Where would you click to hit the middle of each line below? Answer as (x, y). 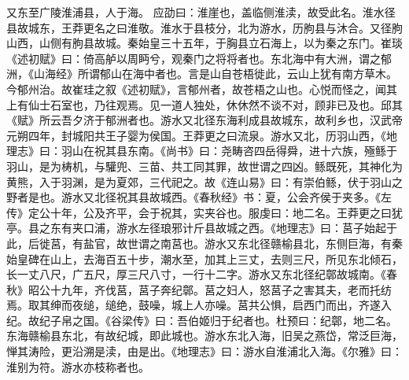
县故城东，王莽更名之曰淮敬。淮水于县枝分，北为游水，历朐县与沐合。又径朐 (204, 27)
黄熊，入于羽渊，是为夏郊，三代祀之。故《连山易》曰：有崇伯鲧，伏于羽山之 (204, 181)
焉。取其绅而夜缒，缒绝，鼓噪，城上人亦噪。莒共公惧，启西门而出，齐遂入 (199, 305)
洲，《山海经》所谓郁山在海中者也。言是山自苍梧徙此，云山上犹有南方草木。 (202, 74)
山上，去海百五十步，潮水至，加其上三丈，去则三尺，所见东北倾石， (226, 258)
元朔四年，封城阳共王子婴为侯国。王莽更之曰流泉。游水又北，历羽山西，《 (196, 135)
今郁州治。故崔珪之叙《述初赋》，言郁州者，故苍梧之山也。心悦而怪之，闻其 (202, 89)
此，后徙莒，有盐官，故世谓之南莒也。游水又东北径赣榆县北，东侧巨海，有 (199, 243)
